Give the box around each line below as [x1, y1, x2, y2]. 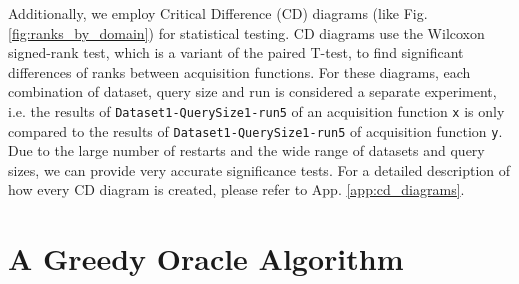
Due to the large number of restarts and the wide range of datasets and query [8, 140, 485, 161]
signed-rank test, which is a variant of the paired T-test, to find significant [8, 42, 464, 63]
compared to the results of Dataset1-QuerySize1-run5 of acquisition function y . [8, 120, 503, 141]
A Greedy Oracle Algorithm [8, 238, 404, 279]
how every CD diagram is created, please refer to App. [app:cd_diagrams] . [8, 179, 465, 200]
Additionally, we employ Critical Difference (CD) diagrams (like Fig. [8, 3, 428, 23]
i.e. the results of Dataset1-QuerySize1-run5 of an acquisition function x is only [8, 100, 505, 121]
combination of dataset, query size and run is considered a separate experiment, [8, 81, 497, 102]
